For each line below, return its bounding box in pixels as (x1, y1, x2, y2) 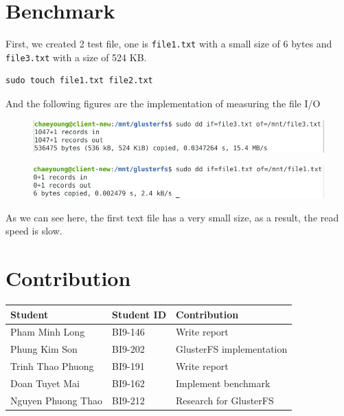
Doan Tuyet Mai (10, 375, 80, 390)
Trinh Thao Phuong (10, 359, 94, 373)
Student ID (112, 307, 167, 321)
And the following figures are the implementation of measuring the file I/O (5, 96, 321, 111)
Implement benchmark (176, 375, 271, 390)
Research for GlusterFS (176, 393, 274, 407)
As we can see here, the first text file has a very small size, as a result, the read (5, 210, 339, 224)
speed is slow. (5, 223, 62, 238)
